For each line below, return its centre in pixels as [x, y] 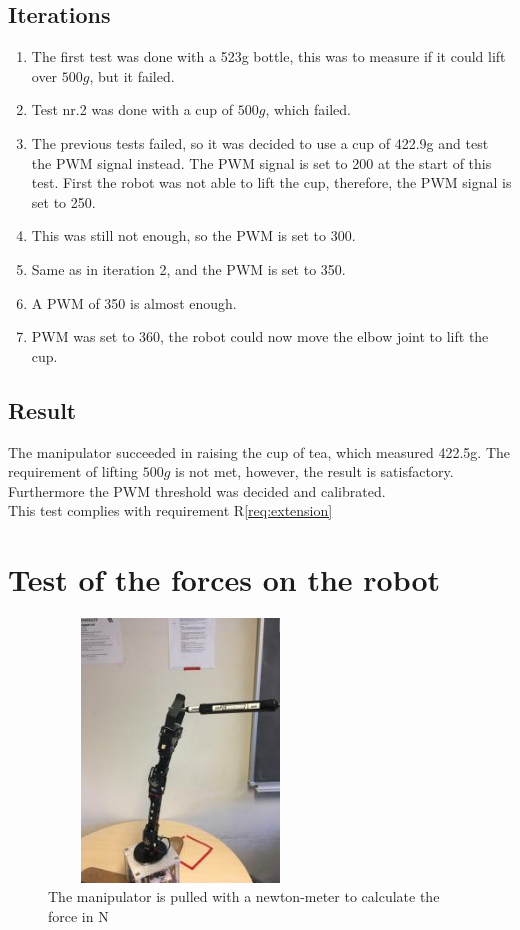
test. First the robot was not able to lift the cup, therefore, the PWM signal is [271, 182]
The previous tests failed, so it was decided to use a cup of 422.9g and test [260, 142]
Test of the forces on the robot [224, 579]
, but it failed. [132, 75]
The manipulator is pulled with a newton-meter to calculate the [244, 896]
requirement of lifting [73, 471]
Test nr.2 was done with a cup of [132, 109]
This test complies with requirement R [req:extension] [170, 510]
